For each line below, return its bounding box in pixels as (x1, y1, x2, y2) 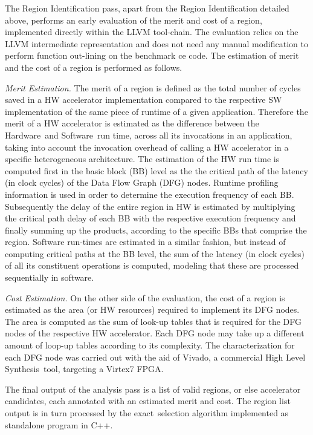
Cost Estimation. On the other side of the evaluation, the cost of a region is (5, 291, 285, 304)
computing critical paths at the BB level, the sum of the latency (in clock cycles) (5, 247, 305, 260)
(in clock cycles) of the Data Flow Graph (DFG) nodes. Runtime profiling (5, 176, 279, 189)
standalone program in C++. (5, 418, 113, 431)
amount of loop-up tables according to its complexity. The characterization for (5, 339, 295, 352)
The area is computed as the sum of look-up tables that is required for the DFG (5, 315, 302, 327)
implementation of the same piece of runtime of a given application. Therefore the (5, 105, 308, 117)
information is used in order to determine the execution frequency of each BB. (5, 188, 294, 200)
